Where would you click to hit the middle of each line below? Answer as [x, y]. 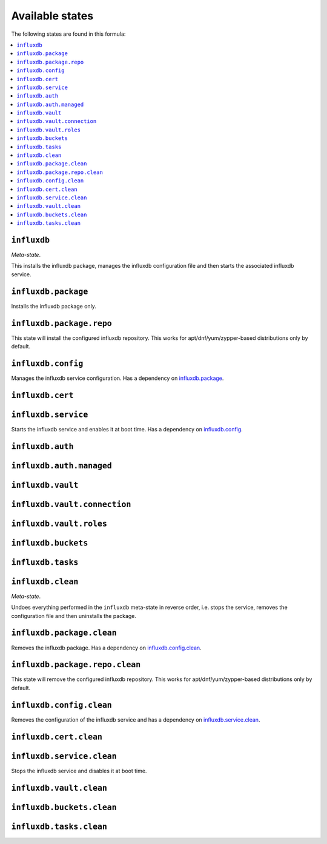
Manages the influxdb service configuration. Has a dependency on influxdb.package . [117, 378]
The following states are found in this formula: [68, 34]
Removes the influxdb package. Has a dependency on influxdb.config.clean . [107, 648]
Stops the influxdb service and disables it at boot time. [79, 771]
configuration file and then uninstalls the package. [74, 616]
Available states [52, 16]
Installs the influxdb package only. [54, 306]
